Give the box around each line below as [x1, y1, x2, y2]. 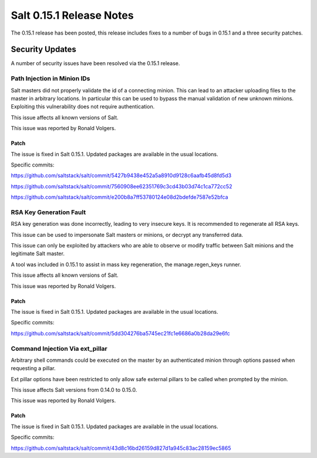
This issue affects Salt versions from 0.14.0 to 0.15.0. [11, 386, 137, 393]
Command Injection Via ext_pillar [11, 344, 108, 352]
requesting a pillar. [11, 365, 56, 372]
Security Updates [11, 45, 76, 55]
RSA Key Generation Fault [11, 208, 86, 216]
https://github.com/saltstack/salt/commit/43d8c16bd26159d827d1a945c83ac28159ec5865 [11, 445, 231, 452]
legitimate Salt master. [11, 250, 65, 257]
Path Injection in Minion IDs [11, 74, 90, 83]
